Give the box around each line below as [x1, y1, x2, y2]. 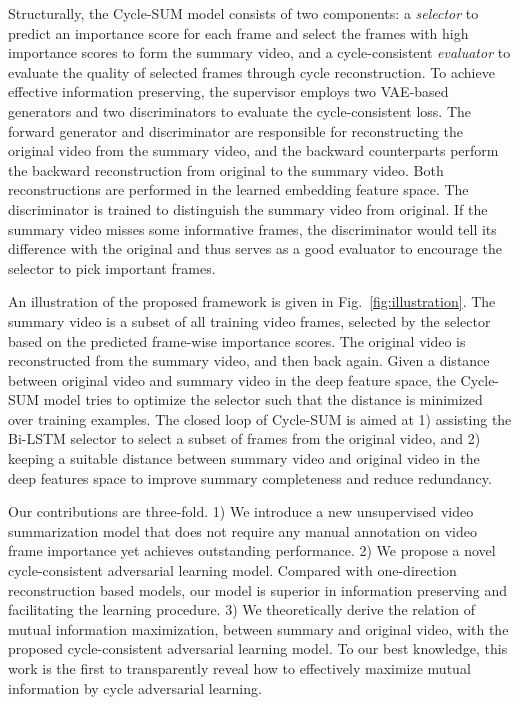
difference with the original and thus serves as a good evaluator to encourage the [8, 238, 502, 259]
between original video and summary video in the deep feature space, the [8, 369, 456, 390]
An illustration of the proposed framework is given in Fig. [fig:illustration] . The [8, 291, 496, 312]
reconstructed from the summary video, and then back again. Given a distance [8, 350, 490, 371]
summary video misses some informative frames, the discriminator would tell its [8, 218, 497, 239]
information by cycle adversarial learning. [8, 677, 262, 698]
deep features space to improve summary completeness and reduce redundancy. [8, 467, 492, 488]
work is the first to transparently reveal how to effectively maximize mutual [8, 658, 471, 678]
